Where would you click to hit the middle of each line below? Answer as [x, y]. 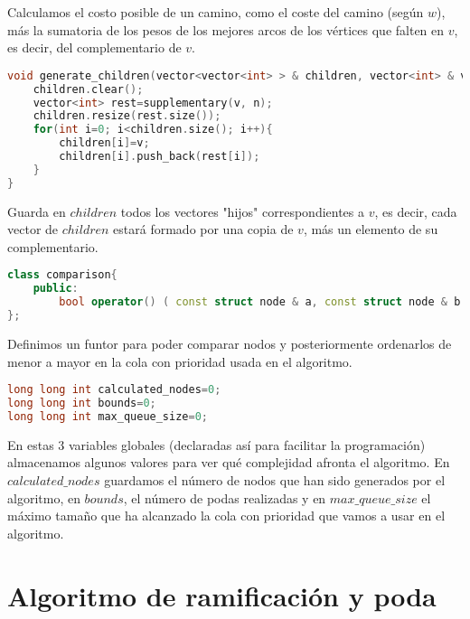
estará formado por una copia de [203, 229]
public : [56, 289]
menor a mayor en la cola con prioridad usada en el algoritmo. [180, 361]
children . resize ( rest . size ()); [127, 116]
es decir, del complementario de [94, 47]
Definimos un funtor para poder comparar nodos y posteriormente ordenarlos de [230, 343]
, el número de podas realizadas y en [225, 497]
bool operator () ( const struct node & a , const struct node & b [260, 302]
